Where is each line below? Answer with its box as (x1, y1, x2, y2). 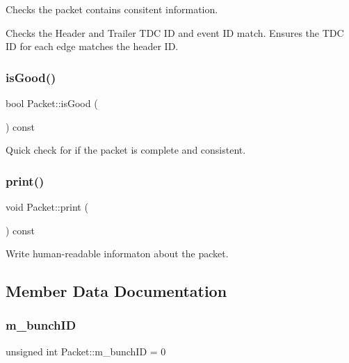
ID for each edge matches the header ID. (6, 39, 179, 54)
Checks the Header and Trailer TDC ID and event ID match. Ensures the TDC (6, 25, 344, 40)
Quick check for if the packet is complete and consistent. (6, 143, 246, 157)
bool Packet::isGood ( (6, 96, 98, 110)
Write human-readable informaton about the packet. (6, 246, 229, 261)
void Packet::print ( (6, 200, 88, 213)
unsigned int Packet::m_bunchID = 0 (6, 344, 166, 358)
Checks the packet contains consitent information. (6, 2, 218, 16)
